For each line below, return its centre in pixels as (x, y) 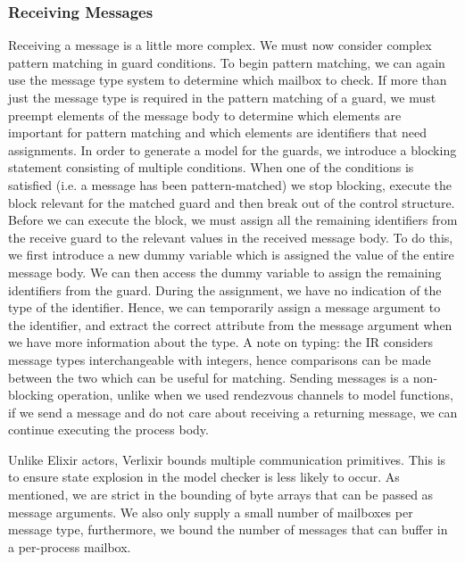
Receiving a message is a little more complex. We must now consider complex (220, 45)
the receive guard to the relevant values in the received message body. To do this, (231, 237)
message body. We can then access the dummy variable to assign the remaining (225, 272)
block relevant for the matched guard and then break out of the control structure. (232, 202)
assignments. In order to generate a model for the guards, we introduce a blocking (232, 149)
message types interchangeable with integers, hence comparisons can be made (220, 359)
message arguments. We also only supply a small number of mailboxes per (211, 512)
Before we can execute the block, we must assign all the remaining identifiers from (233, 220)
